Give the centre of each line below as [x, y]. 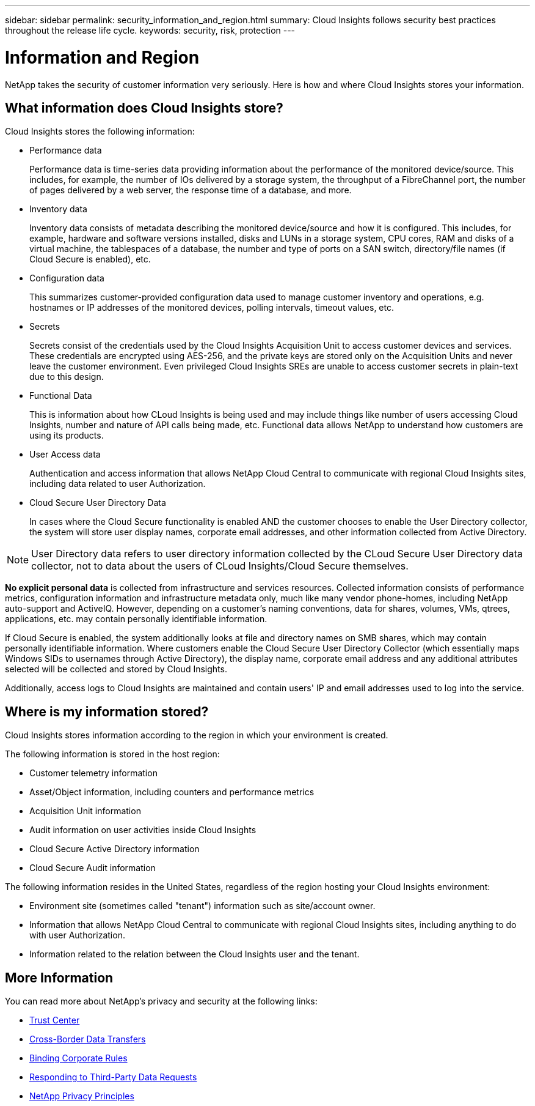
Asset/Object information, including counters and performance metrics [172, 792]
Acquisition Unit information [85, 811]
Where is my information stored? [107, 711]
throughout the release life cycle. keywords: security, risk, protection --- [150, 30]
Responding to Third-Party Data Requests [113, 1077]
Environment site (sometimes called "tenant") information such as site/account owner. [202, 906]
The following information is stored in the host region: [112, 754]
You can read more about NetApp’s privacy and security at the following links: [161, 1001]
